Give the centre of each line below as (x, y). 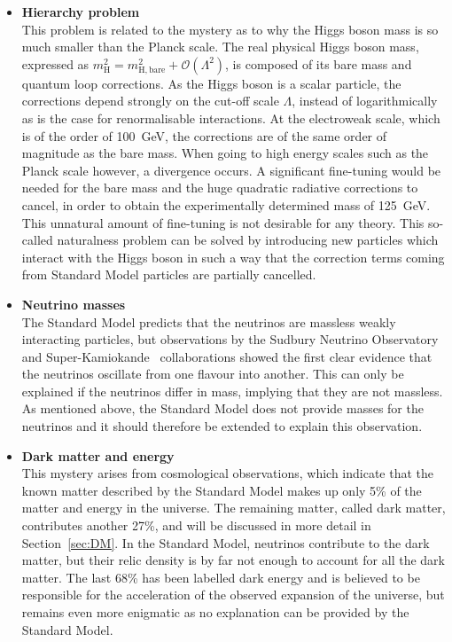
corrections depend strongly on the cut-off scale (150, 101)
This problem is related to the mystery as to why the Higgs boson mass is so (230, 29)
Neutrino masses (74, 304)
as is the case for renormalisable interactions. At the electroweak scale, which (231, 117)
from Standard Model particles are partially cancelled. (169, 274)
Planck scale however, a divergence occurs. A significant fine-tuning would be (231, 170)
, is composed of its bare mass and (319, 63)
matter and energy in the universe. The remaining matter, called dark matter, (234, 508)
